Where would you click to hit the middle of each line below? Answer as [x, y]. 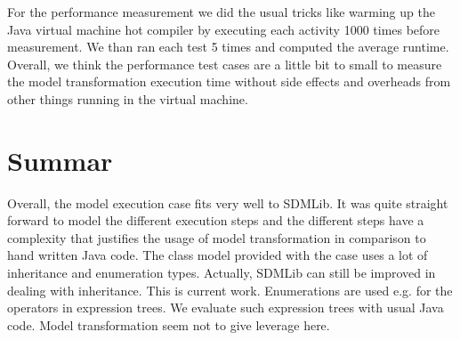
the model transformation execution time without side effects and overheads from [229, 81]
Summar [60, 160]
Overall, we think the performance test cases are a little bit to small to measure [225, 64]
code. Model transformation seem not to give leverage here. [169, 324]
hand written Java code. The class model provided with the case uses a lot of [218, 255]
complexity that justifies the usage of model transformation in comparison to [217, 237]
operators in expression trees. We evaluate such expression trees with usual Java [226, 308]
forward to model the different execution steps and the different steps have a [216, 220]
